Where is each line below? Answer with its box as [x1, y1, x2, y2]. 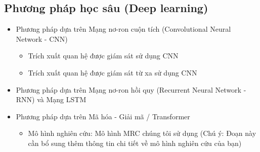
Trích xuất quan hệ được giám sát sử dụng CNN [28, 50, 179, 61]
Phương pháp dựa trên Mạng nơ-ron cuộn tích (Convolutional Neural [16, 24, 231, 34]
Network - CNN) [16, 33, 68, 44]
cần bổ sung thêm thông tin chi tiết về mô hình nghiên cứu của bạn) [28, 137, 242, 148]
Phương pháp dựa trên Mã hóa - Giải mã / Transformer [16, 111, 190, 121]
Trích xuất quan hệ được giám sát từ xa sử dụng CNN [28, 67, 197, 78]
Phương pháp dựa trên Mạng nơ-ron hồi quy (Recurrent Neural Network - [16, 84, 246, 95]
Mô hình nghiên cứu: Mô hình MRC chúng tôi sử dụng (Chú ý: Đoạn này [28, 128, 256, 138]
